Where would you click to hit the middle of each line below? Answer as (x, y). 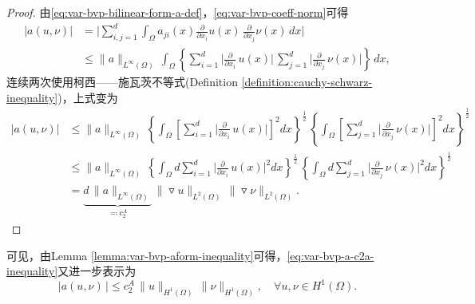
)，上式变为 (88, 97)
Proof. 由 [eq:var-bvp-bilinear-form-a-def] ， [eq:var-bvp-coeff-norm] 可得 (178, 12)
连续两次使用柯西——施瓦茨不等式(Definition (122, 82)
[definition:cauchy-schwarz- (307, 82)
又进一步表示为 (97, 271)
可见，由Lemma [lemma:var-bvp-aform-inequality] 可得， (147, 255)
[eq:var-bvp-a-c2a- (331, 255)
